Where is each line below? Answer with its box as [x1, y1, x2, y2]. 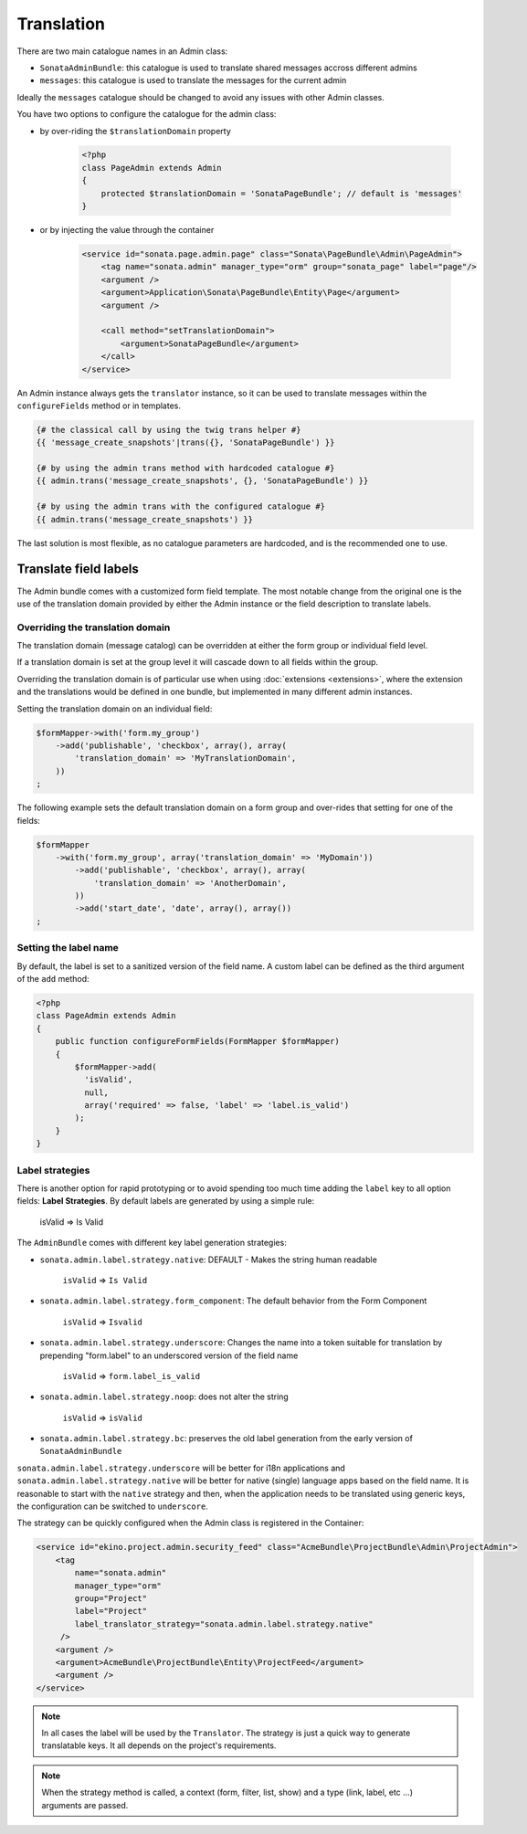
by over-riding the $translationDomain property [39, 125, 232, 136]
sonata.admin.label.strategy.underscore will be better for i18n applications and [16, 1462, 346, 1473]
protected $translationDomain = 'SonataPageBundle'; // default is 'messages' [100, 188, 463, 198]
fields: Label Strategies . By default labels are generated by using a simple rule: [16, 1196, 315, 1207]
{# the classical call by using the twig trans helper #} [36, 425, 301, 435]
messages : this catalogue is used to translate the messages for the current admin [39, 75, 347, 86]
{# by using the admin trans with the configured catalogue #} [36, 501, 326, 511]
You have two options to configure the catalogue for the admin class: [16, 109, 277, 120]
